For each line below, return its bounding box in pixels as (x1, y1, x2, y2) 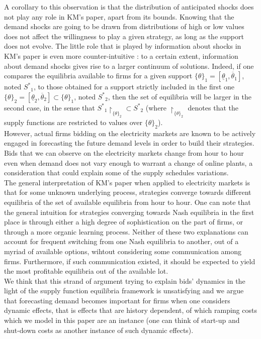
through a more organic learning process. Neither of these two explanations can (4, 226, 248, 237)
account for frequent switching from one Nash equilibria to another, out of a (4, 236, 239, 247)
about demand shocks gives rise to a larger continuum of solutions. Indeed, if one (4, 60, 254, 71)
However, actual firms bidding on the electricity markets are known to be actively (4, 128, 256, 138)
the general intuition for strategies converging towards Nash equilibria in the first (4, 206, 254, 217)
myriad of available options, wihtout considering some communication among (4, 246, 242, 256)
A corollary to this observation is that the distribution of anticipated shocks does (4, 2, 254, 12)
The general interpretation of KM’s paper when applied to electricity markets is (4, 177, 250, 187)
